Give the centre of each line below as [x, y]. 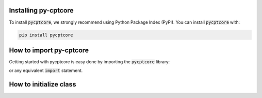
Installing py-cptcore [41, 10]
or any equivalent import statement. [46, 70]
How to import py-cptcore [49, 50]
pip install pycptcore [46, 35]
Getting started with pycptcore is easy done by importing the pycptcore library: [89, 62]
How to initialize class [42, 84]
